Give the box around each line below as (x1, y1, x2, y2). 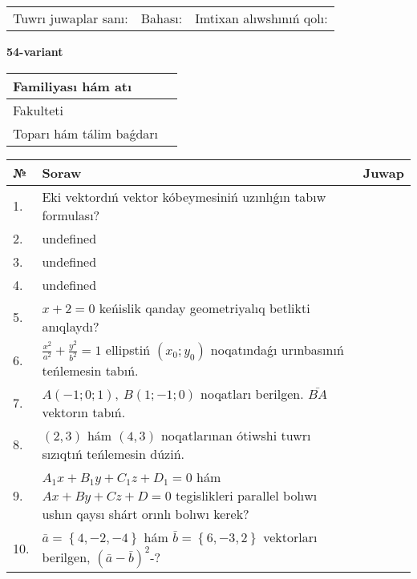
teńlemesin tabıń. (42, 360, 139, 380)
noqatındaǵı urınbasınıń (210, 340, 344, 359)
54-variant (6, 43, 63, 59)
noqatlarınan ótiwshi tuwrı (160, 425, 311, 444)
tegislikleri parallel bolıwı (176, 485, 318, 505)
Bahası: (140, 9, 183, 27)
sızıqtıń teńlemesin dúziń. (42, 444, 184, 463)
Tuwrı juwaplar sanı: (13, 9, 128, 27)
